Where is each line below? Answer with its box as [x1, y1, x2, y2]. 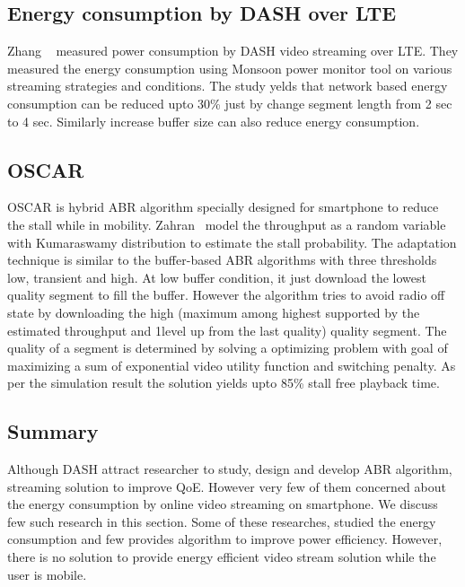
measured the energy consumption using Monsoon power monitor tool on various [7, 58, 452, 77]
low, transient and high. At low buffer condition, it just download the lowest [7, 267, 426, 286]
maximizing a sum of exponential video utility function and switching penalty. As [7, 355, 456, 374]
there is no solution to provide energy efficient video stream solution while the [7, 548, 436, 566]
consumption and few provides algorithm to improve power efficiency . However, [7, 530, 443, 548]
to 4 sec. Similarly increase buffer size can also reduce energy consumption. [7, 111, 420, 130]
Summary [7, 417, 99, 445]
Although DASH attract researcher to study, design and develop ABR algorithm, [7, 460, 452, 478]
